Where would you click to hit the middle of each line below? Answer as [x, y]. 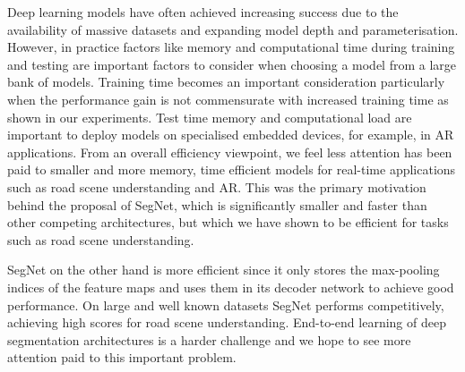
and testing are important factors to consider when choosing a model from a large [232, 64]
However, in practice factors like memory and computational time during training [231, 47]
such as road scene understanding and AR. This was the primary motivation [217, 186]
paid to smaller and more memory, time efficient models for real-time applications [232, 169]
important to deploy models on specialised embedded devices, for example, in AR [231, 135]
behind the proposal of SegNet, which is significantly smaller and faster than [217, 204]
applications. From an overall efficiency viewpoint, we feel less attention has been [230, 152]
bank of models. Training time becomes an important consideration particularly [226, 82]
